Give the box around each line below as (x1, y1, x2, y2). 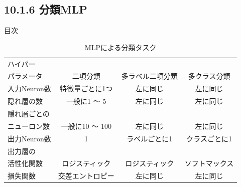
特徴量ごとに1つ (60, 83, 113, 94)
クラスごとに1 (186, 133, 232, 143)
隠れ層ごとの (8, 108, 50, 119)
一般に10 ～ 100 (61, 120, 111, 131)
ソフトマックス (184, 158, 234, 168)
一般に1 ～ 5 (66, 96, 106, 106)
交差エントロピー (58, 170, 114, 181)
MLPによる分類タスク (84, 42, 157, 52)
